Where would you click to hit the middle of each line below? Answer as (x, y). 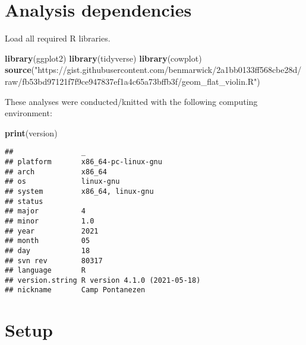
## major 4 (45, 211)
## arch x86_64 (56, 172)
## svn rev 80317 (54, 261)
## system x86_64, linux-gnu (79, 191)
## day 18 (48, 250)
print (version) (31, 132)
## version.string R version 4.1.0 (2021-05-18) (103, 280)
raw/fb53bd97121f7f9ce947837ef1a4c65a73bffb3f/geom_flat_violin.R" (131, 81)
